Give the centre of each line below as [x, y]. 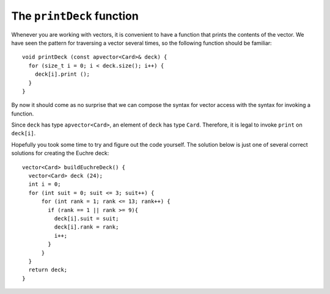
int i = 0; [45, 184]
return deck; [48, 270]
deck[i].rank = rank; [86, 227]
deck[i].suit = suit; [86, 218]
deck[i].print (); [62, 74]
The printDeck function [75, 16]
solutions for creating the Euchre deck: [60, 153]
